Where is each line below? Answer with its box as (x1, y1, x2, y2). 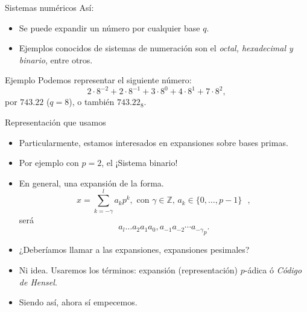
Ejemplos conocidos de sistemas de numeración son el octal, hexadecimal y (19, 42, 293, 54)
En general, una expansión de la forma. (19, 176, 164, 189)
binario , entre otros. (19, 53, 93, 66)
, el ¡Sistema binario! (101, 156, 178, 169)
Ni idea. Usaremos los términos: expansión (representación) (19, 264, 238, 276)
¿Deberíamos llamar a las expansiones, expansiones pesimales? (19, 243, 250, 256)
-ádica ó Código (244, 264, 302, 276)
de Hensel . (19, 275, 57, 288)
